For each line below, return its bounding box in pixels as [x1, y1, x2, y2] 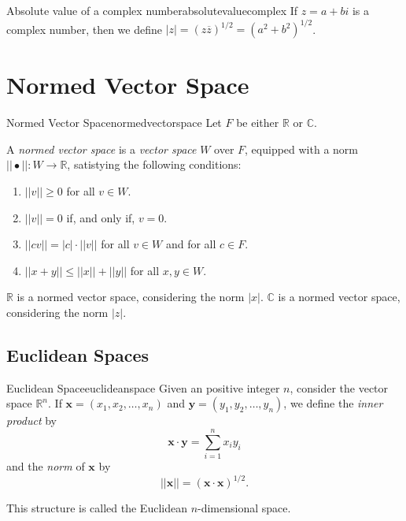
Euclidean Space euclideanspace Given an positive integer [6, 379, 280, 396]
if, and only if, [66, 209, 135, 225]
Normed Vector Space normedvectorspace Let [6, 114, 222, 131]
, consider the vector [290, 379, 389, 396]
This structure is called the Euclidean [6, 500, 187, 516]
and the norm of [6, 458, 85, 474]
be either [236, 114, 279, 131]
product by [6, 412, 57, 429]
